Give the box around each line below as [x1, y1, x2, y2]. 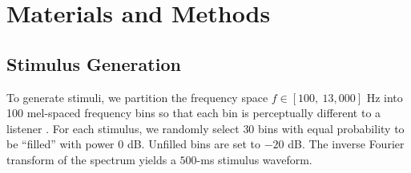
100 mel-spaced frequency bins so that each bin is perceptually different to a [6, 104, 381, 121]
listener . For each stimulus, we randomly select [6, 120, 240, 136]
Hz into [366, 88, 403, 105]
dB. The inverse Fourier [288, 136, 405, 152]
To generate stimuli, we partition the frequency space [6, 88, 268, 105]
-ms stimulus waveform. [196, 151, 312, 167]
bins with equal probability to [258, 120, 405, 136]
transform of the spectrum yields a [6, 151, 176, 167]
